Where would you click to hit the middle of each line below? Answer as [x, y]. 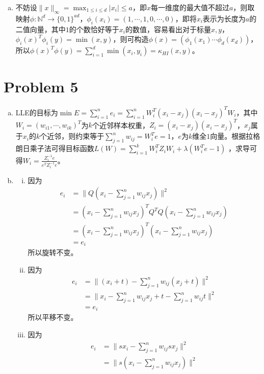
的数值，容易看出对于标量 [168, 29]
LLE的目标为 [37, 112]
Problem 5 [41, 86]
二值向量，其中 [41, 29]
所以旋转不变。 [53, 252]
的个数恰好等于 [94, 29]
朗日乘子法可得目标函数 [55, 148]
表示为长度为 [224, 18]
